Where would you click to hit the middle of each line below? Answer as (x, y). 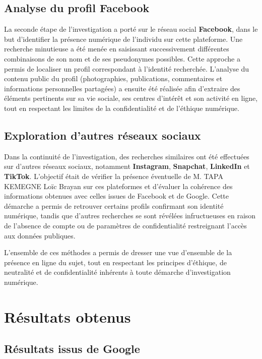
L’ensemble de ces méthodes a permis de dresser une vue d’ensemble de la (118, 252)
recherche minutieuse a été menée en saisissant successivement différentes (117, 49)
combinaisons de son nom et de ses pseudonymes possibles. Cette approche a (122, 58)
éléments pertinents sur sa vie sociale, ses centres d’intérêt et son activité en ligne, (131, 98)
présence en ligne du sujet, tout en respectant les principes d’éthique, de (115, 262)
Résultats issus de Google (72, 349)
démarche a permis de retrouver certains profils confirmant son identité (114, 205)
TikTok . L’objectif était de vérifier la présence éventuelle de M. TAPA (114, 176)
